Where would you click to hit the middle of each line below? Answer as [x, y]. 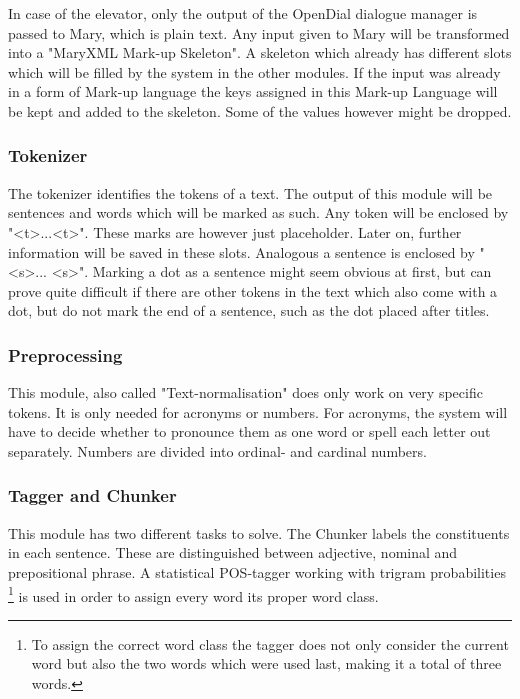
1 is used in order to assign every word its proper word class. [193, 594]
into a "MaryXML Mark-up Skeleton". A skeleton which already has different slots [260, 52]
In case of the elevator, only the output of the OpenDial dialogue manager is [243, 13]
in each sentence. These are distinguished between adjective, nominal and [233, 552]
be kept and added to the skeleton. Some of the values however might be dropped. [260, 110]
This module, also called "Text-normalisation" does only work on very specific [245, 392]
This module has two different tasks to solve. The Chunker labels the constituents [259, 532]
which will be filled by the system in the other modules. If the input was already [254, 71]
